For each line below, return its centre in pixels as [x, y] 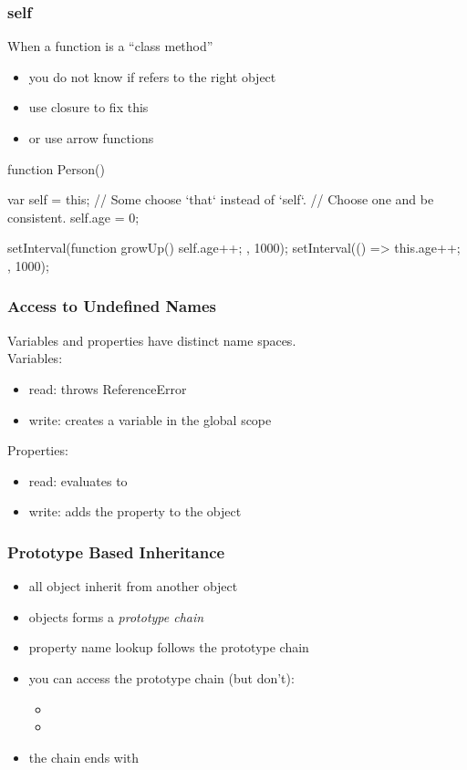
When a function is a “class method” [110, 46]
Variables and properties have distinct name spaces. [152, 340]
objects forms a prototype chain [116, 616]
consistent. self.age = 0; [73, 217]
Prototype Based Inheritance [116, 551]
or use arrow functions [91, 138]
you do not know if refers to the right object [152, 76]
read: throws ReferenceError [108, 388]
